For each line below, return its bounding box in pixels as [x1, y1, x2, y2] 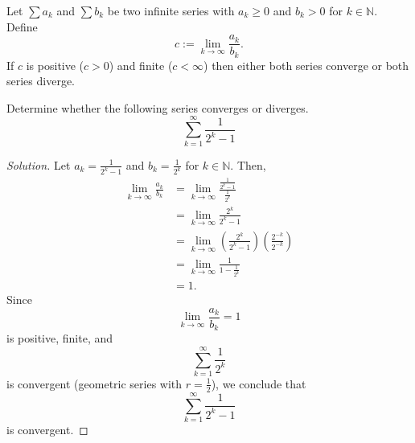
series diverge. [6, 72, 75, 89]
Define [6, 18, 38, 35]
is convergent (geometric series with [6, 375, 183, 392]
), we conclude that [211, 375, 306, 392]
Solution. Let [6, 156, 71, 173]
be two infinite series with [107, 2, 235, 18]
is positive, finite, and [6, 330, 113, 347]
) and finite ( [109, 56, 173, 73]
